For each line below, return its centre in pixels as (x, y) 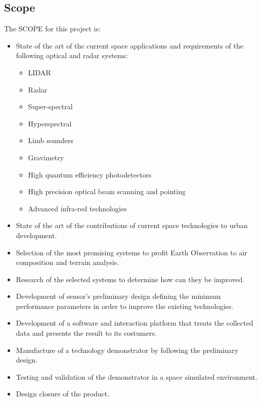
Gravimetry (46, 157)
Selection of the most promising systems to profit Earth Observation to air (132, 252)
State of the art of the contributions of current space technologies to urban (132, 225)
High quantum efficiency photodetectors (90, 174)
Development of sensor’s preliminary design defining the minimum (118, 296)
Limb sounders (51, 140)
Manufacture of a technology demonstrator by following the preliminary (127, 350)
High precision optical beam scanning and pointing (107, 191)
